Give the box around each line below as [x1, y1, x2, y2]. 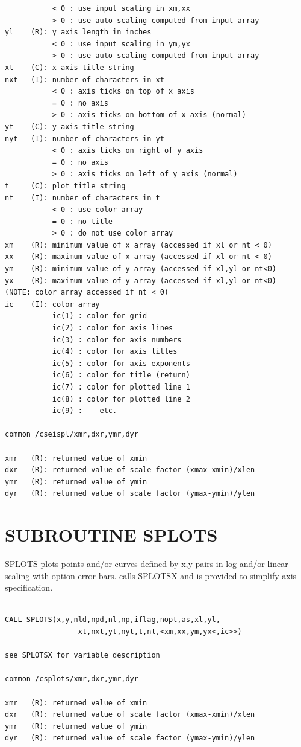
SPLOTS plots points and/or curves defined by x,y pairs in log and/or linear [5, 557, 288, 570]
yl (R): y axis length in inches [5, 28, 152, 37]
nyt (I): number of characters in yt [5, 134, 164, 143]
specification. [5, 581, 53, 594]
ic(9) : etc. [52, 406, 117, 415]
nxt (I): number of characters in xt [5, 75, 164, 84]
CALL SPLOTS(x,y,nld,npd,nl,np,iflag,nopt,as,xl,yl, [5, 615, 220, 624]
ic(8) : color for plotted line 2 [52, 394, 190, 403]
